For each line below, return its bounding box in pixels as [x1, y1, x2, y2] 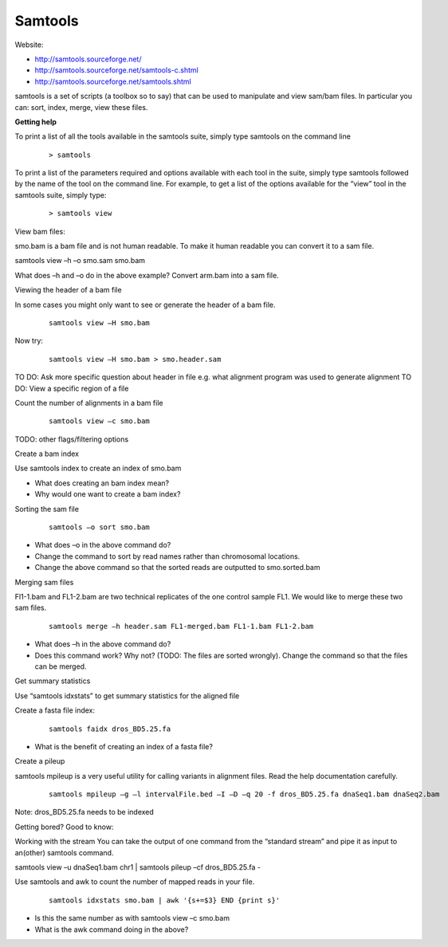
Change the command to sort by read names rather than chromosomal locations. [34, 551, 301, 561]
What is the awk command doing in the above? [34, 925, 189, 934]
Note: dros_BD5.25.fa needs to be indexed [14, 808, 155, 817]
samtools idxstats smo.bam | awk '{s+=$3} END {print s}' [49, 895, 281, 905]
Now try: [14, 336, 44, 346]
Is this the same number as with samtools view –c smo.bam [34, 914, 230, 923]
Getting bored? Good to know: [14, 822, 114, 831]
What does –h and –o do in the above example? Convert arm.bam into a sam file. [14, 270, 279, 280]
